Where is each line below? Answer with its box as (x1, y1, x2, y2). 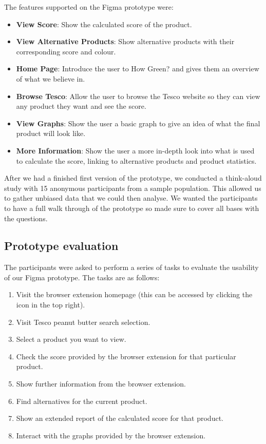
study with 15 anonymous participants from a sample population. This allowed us (4, 182, 261, 193)
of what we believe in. (16, 73, 85, 84)
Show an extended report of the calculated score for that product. (16, 413, 223, 423)
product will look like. (16, 128, 86, 139)
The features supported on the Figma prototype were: (4, 2, 174, 12)
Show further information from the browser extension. (16, 378, 186, 389)
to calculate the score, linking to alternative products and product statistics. (16, 155, 257, 166)
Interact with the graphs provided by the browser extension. (16, 430, 206, 440)
